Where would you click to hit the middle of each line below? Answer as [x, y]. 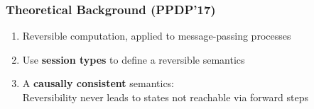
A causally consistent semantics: [98, 83]
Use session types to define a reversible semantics [134, 59]
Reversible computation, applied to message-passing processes [157, 36]
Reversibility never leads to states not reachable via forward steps [165, 97]
